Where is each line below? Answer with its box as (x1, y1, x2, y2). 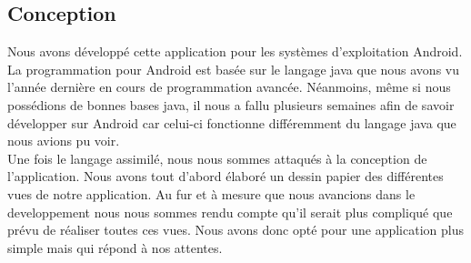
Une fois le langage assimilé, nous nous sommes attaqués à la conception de (7, 148, 427, 167)
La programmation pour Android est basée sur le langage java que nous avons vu (7, 59, 459, 78)
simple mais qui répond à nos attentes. (7, 238, 223, 257)
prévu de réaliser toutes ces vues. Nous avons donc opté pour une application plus (7, 220, 464, 239)
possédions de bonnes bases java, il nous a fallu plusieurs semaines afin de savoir (7, 95, 455, 114)
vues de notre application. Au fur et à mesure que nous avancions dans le (7, 184, 416, 203)
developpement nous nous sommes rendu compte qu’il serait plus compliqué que (7, 202, 453, 221)
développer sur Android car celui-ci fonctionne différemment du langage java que (7, 113, 456, 132)
